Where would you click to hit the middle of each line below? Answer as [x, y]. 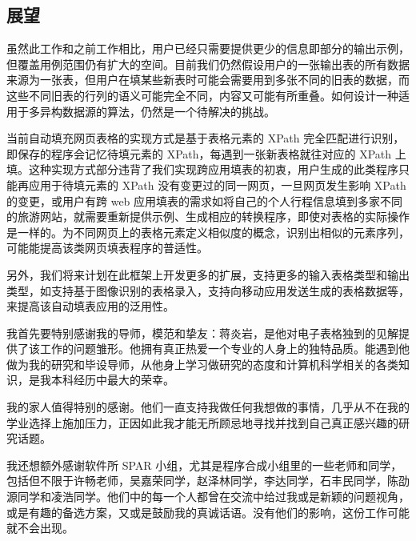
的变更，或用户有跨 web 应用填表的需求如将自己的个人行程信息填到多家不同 [205, 200]
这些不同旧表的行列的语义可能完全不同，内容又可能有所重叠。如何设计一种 [202, 95]
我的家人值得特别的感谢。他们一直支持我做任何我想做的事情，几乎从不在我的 [208, 407]
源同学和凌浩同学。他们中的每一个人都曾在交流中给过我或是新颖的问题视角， [208, 497]
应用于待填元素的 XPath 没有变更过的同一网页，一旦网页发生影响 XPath [217, 184]
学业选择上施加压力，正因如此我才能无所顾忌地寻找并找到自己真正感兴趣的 [202, 422]
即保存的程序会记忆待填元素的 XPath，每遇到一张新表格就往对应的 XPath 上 [206, 153]
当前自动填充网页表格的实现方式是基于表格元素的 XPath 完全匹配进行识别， [206, 138]
